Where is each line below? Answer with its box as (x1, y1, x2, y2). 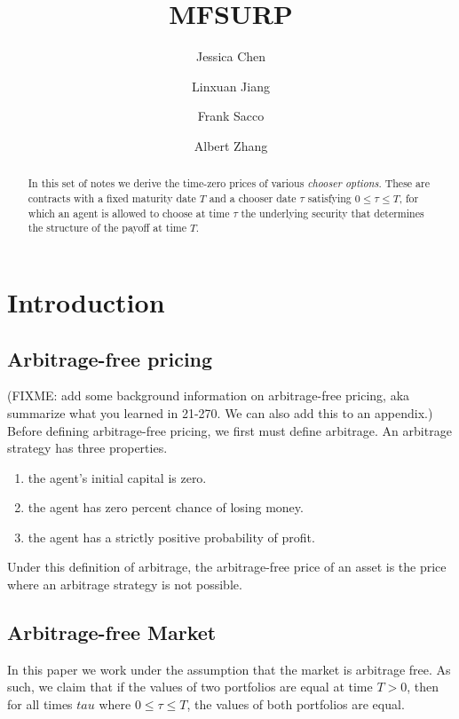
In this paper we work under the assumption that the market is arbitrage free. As (7, 660, 451, 678)
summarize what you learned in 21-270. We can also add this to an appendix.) (7, 403, 433, 422)
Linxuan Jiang (192, 76, 270, 95)
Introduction (7, 283, 165, 320)
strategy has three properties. (7, 439, 168, 457)
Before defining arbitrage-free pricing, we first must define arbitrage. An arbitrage (7, 421, 452, 439)
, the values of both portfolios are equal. (186, 695, 405, 714)
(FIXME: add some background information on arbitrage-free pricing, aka (7, 386, 410, 405)
